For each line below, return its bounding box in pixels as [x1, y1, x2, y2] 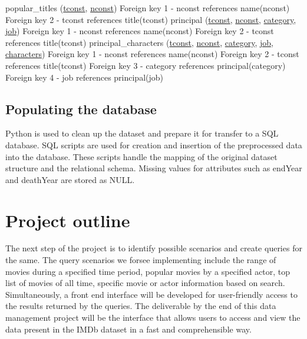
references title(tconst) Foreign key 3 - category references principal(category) [5, 59, 286, 71]
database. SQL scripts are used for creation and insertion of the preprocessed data [5, 138, 302, 151]
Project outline [5, 208, 130, 232]
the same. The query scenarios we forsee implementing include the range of [5, 254, 276, 266]
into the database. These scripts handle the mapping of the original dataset [5, 150, 278, 162]
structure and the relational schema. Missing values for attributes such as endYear [5, 162, 302, 174]
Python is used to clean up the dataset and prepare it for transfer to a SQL [5, 127, 279, 139]
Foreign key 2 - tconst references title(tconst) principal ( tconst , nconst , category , [5, 13, 296, 25]
